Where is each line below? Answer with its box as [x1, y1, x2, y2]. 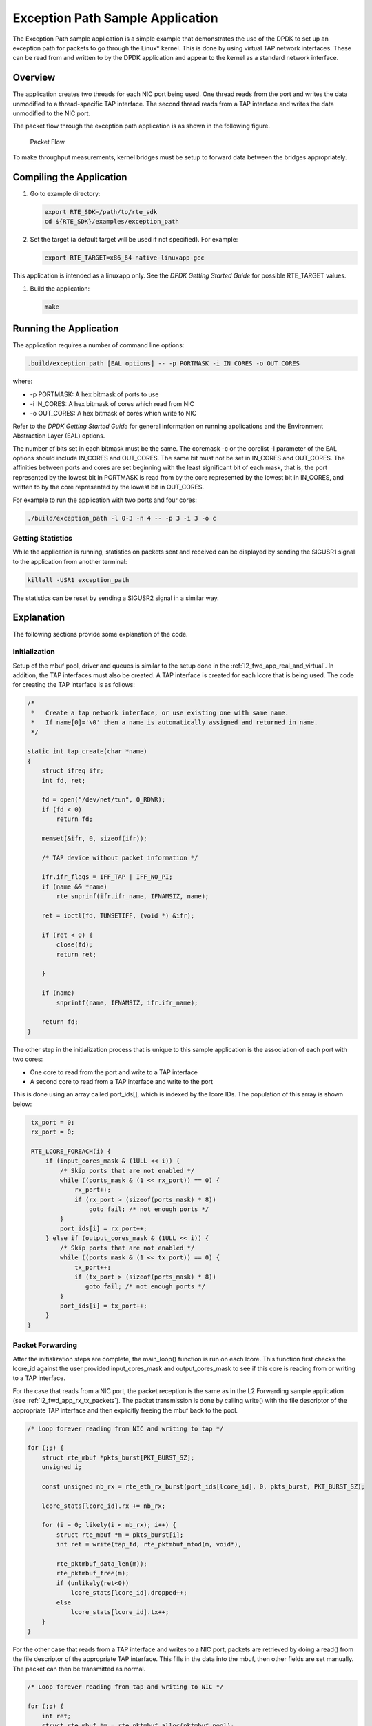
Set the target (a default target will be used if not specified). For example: [30, 235, 238, 244]
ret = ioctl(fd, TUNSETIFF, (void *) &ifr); [41, 912, 195, 920]
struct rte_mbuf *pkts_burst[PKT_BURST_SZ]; [41, 1453, 195, 1462]
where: [12, 377, 33, 386]
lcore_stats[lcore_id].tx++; [70, 1608, 169, 1616]
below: [12, 1100, 32, 1108]
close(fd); [56, 941, 93, 949]
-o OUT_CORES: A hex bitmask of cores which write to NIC [30, 409, 197, 418]
